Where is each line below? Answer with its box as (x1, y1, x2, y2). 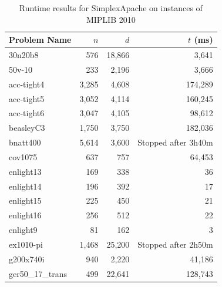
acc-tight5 (9, 92, 45, 104)
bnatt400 (9, 136, 41, 148)
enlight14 (9, 180, 42, 192)
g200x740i (9, 252, 45, 265)
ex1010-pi (9, 238, 43, 250)
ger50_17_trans (9, 267, 67, 279)
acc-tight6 (9, 107, 45, 119)
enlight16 (9, 209, 42, 221)
